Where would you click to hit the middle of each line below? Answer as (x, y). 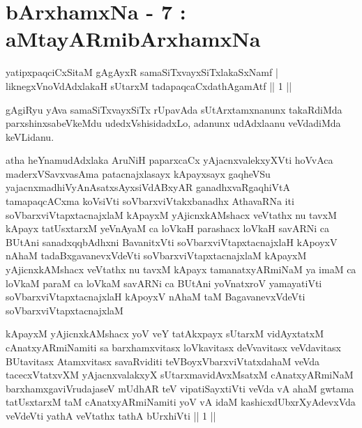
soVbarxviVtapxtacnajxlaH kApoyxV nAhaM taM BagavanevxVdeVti (156, 297)
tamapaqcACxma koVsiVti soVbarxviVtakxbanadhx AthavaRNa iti (150, 201)
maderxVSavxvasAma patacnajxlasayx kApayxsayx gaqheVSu (138, 173)
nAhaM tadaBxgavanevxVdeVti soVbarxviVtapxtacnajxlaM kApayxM (156, 255)
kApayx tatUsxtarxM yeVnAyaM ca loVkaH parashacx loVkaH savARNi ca (168, 228)
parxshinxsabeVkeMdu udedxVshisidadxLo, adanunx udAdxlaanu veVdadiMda (173, 123)
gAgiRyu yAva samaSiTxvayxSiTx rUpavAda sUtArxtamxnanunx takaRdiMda (174, 109)
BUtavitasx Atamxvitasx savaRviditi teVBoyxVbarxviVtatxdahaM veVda (163, 361)
